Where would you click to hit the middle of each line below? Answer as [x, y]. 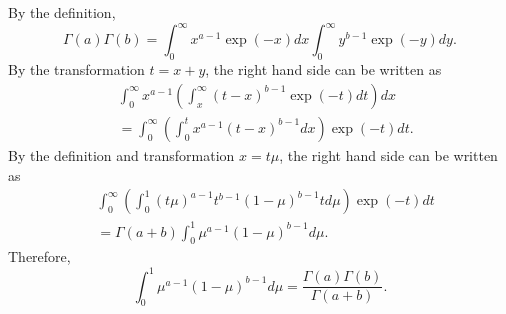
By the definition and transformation [121, 154]
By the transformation [76, 69]
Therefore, [39, 256]
